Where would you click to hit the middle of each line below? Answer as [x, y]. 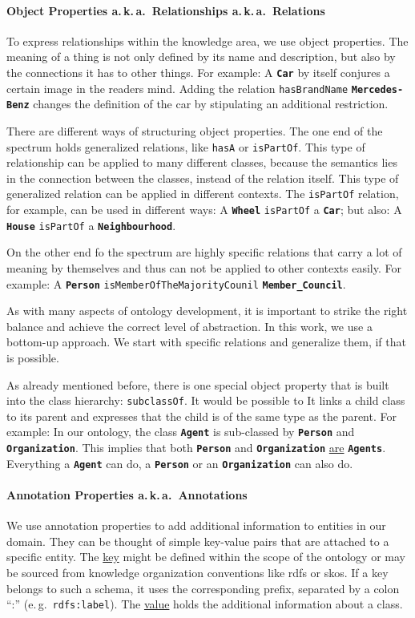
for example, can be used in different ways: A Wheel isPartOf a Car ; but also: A [204, 210]
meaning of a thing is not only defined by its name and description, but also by [201, 57]
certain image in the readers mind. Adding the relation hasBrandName [177, 88]
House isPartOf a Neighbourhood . [91, 225]
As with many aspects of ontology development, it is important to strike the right [207, 311]
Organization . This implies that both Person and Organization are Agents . [196, 448]
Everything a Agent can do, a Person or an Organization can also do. [180, 463]
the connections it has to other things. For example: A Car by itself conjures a [198, 72]
